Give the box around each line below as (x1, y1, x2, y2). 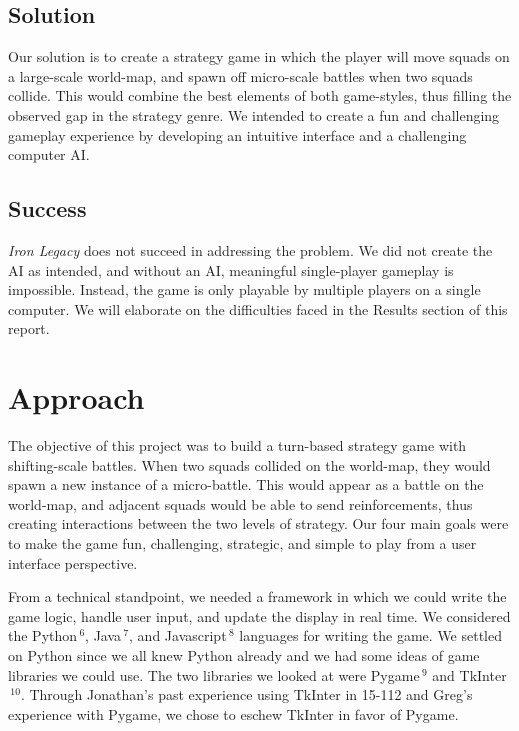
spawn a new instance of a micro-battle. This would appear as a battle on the (8, 474, 484, 495)
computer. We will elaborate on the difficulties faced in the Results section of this (8, 298, 508, 319)
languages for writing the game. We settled (239, 625, 503, 646)
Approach (8, 377, 145, 418)
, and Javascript (129, 625, 227, 646)
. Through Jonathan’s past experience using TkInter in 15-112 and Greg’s (20, 684, 473, 705)
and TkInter (432, 664, 507, 685)
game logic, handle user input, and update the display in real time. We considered (8, 605, 511, 626)
